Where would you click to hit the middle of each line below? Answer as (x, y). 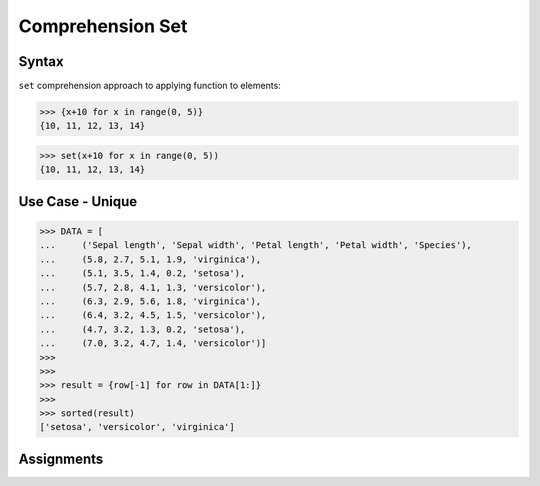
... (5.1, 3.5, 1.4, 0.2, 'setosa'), (142, 273)
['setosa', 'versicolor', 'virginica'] (137, 427)
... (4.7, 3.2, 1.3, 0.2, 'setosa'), (142, 329)
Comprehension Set (103, 26)
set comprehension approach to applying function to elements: (150, 86)
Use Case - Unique (78, 201)
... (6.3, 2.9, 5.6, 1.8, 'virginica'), (150, 301)
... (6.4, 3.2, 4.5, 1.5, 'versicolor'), (153, 315)
